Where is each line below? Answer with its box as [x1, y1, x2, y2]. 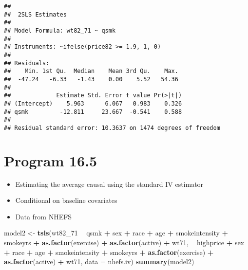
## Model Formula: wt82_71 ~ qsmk [4, 27, 116, 34]
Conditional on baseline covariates [15, 195, 117, 205]
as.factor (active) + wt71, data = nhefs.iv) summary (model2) [4, 256, 194, 267]
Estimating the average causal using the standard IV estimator [15, 179, 204, 189]
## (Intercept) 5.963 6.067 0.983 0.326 [4, 100, 182, 107]
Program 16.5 [4, 150, 97, 170]
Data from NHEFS [15, 211, 72, 221]
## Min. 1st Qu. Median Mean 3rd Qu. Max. [4, 68, 178, 75]
